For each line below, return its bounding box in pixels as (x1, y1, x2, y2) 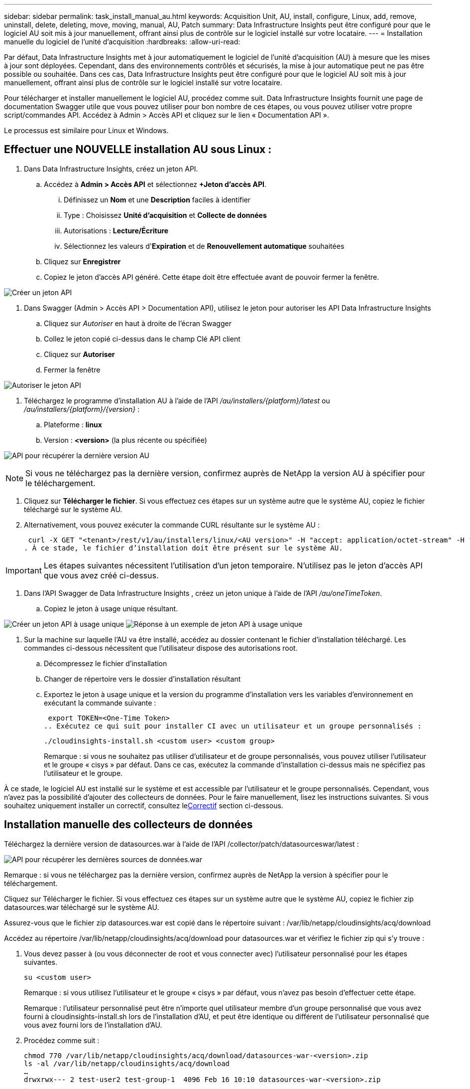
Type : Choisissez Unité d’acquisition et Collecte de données (64, 210, 267, 219)
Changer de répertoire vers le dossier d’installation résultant (44, 674, 241, 683)
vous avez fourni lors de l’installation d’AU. (24, 1020, 162, 1029)
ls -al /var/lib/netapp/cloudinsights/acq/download (24, 1059, 230, 1068)
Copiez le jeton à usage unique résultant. (44, 604, 178, 613)
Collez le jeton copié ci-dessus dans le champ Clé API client (44, 334, 240, 343)
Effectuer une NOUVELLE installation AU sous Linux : (4, 143, 272, 156)
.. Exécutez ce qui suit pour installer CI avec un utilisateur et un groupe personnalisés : (44, 722, 422, 730)
